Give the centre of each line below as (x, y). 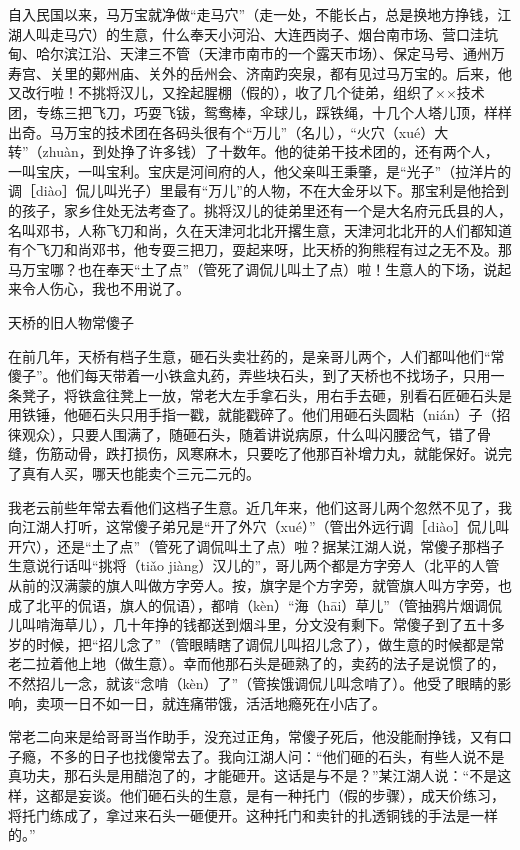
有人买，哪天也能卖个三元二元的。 (147, 473)
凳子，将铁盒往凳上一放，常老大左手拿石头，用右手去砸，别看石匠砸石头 (259, 394)
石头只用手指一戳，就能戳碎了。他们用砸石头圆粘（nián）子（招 (301, 414)
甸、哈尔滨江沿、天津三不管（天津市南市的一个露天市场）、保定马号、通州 (249, 53)
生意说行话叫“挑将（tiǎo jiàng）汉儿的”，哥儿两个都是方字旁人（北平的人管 (254, 565)
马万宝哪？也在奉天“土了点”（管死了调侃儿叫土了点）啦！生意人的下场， (246, 268)
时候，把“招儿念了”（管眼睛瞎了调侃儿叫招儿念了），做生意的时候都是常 (270, 643)
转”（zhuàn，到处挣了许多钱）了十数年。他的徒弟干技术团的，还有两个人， (253, 151)
